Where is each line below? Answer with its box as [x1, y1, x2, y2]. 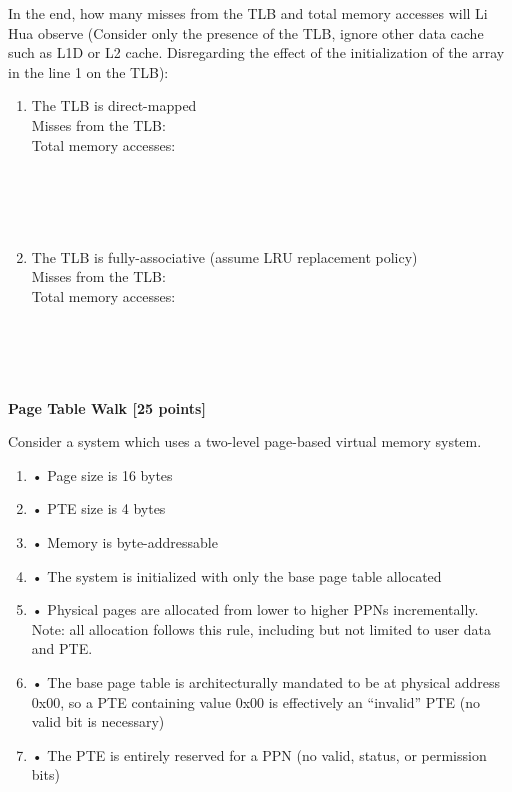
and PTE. [31, 638, 93, 659]
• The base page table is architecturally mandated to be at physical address [31, 672, 501, 693]
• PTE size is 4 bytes [31, 498, 166, 519]
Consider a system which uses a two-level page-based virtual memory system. [8, 431, 482, 452]
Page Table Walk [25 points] [8, 397, 206, 418]
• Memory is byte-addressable [31, 532, 218, 553]
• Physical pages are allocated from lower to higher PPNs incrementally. [31, 599, 479, 620]
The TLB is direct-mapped [31, 95, 197, 116]
